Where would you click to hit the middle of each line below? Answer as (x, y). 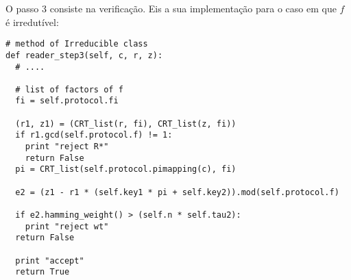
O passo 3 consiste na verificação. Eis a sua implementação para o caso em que (171, 8)
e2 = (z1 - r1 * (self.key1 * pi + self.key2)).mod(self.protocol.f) (177, 192)
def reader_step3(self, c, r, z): (84, 55)
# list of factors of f (69, 89)
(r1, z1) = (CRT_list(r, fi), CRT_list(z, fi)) (126, 124)
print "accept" (50, 260)
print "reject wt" (67, 226)
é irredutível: (32, 22)
